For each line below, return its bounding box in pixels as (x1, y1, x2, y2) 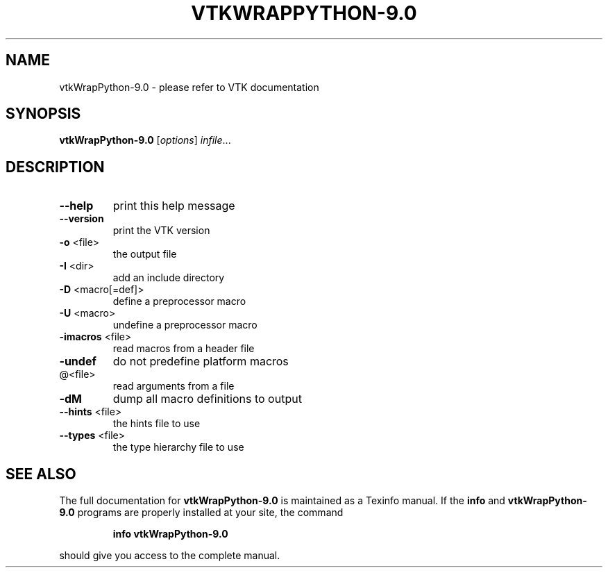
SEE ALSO (6, 465, 76, 483)
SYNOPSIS (6, 105, 81, 123)
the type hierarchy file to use (112, 441, 244, 454)
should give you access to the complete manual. (59, 549, 280, 562)
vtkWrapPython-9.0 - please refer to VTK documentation (59, 81, 319, 93)
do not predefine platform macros (112, 354, 289, 369)
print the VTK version (112, 224, 210, 237)
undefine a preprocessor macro (112, 319, 257, 331)
